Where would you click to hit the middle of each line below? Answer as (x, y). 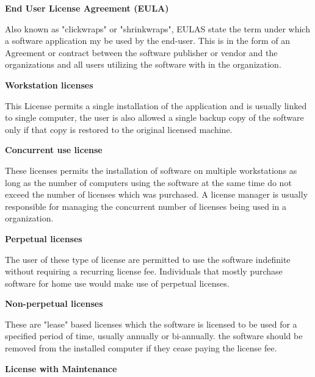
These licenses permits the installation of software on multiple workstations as (151, 170)
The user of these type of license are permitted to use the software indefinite (148, 259)
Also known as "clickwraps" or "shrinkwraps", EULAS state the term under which (157, 28)
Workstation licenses (49, 84)
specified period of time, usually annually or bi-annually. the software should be (154, 336)
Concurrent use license (54, 150)
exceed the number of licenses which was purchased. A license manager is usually (157, 194)
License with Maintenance (61, 368)
